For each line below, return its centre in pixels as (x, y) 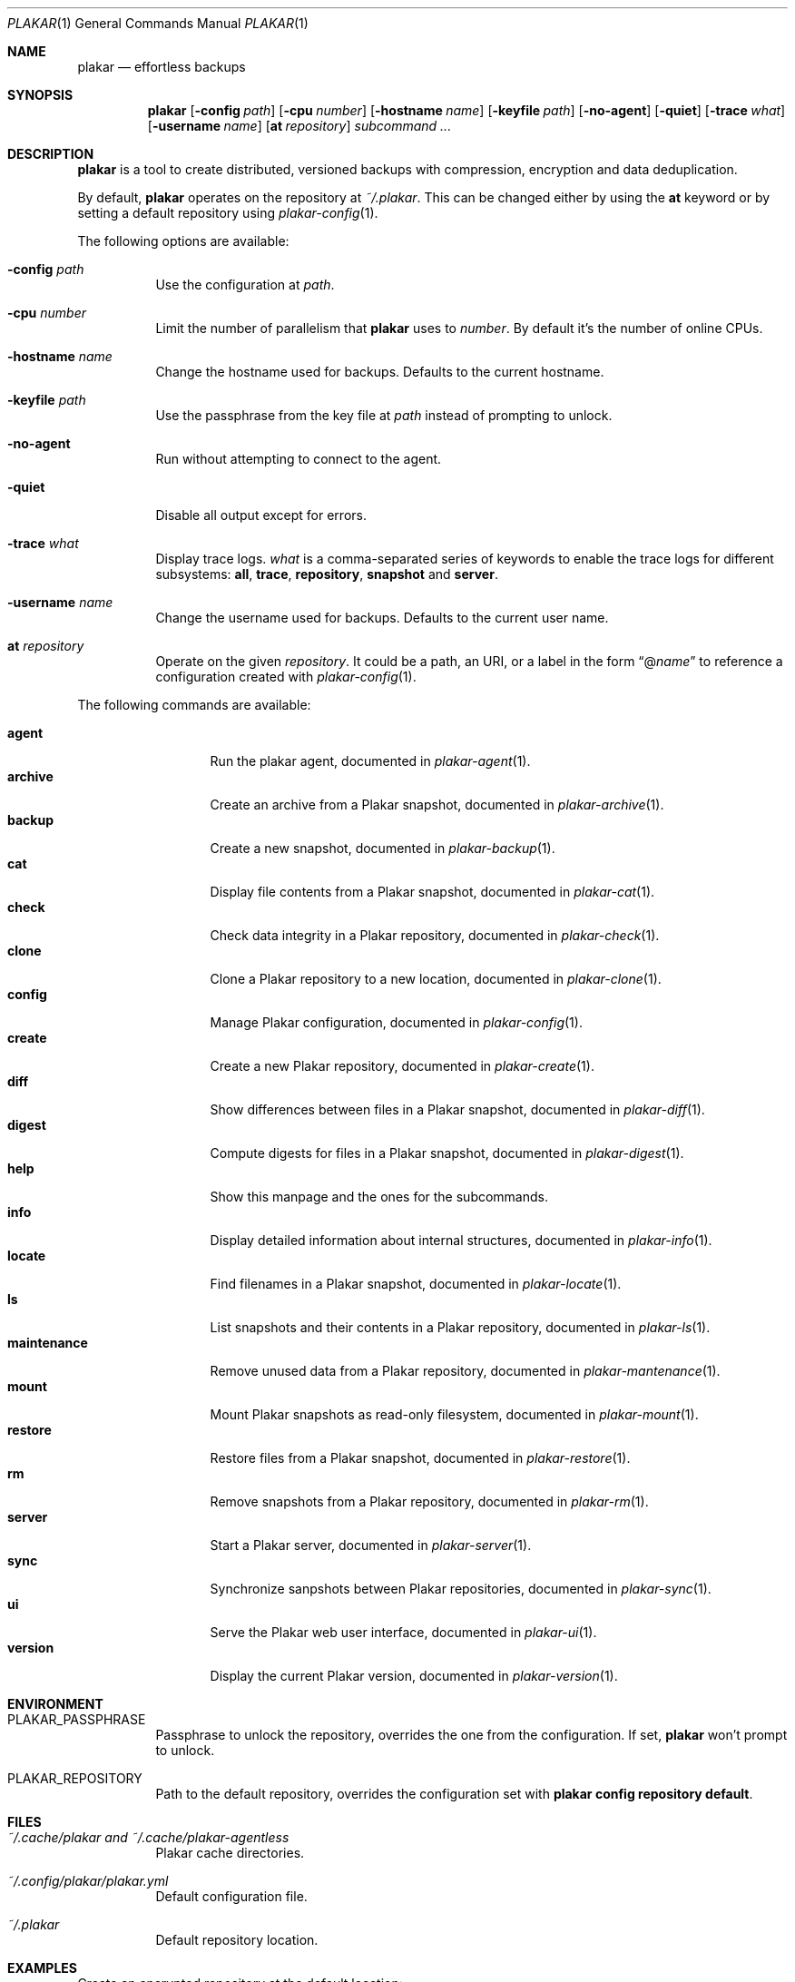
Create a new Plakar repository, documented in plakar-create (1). (402, 1066)
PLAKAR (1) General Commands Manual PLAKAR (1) (158, 23)
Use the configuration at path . (245, 285)
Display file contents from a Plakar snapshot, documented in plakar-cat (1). (432, 892)
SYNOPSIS (40, 95)
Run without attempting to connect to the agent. (299, 459)
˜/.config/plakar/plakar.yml (88, 1881)
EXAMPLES (42, 1968)
